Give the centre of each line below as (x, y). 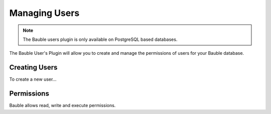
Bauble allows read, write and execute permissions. (62, 106)
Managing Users (44, 13)
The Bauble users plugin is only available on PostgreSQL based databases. (100, 39)
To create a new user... (33, 79)
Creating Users (33, 67)
